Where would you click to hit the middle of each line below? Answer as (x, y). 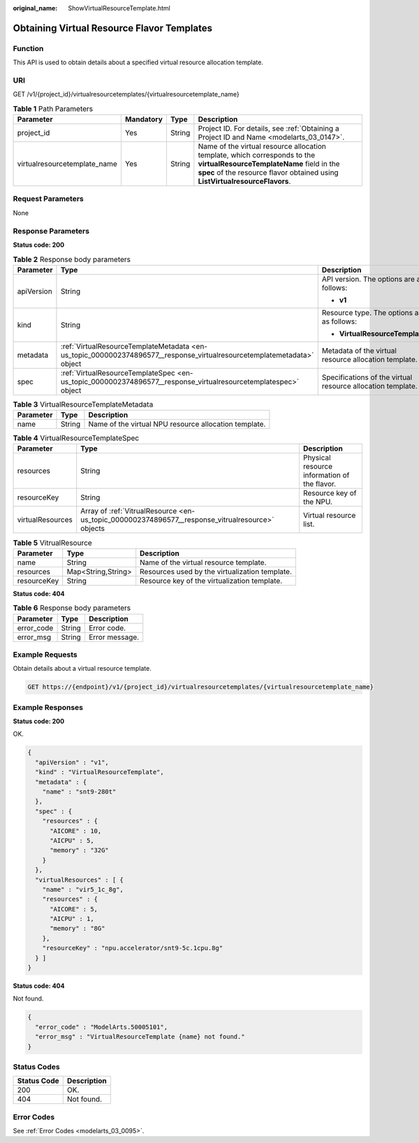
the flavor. (319, 484)
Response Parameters (51, 231)
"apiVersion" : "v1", (72, 762)
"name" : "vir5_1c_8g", (83, 889)
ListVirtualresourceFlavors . (244, 182)
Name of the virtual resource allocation (262, 147)
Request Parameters (48, 199)
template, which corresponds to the (257, 155)
